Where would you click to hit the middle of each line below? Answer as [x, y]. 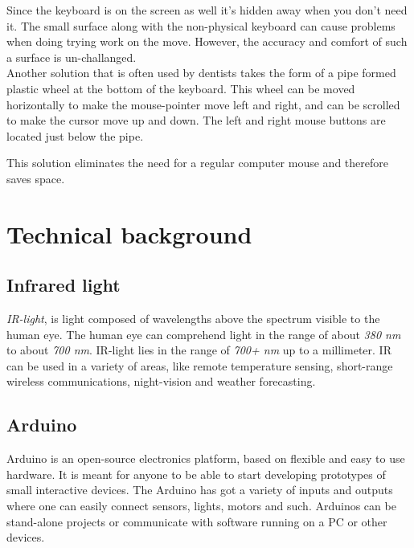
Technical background [129, 233]
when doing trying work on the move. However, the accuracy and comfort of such [207, 41]
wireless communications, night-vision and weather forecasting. [161, 381]
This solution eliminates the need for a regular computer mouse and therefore [197, 163]
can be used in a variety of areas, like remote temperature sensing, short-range [200, 365]
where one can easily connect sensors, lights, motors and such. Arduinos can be [201, 506]
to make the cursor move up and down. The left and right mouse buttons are [196, 120]
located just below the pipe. [75, 135]
